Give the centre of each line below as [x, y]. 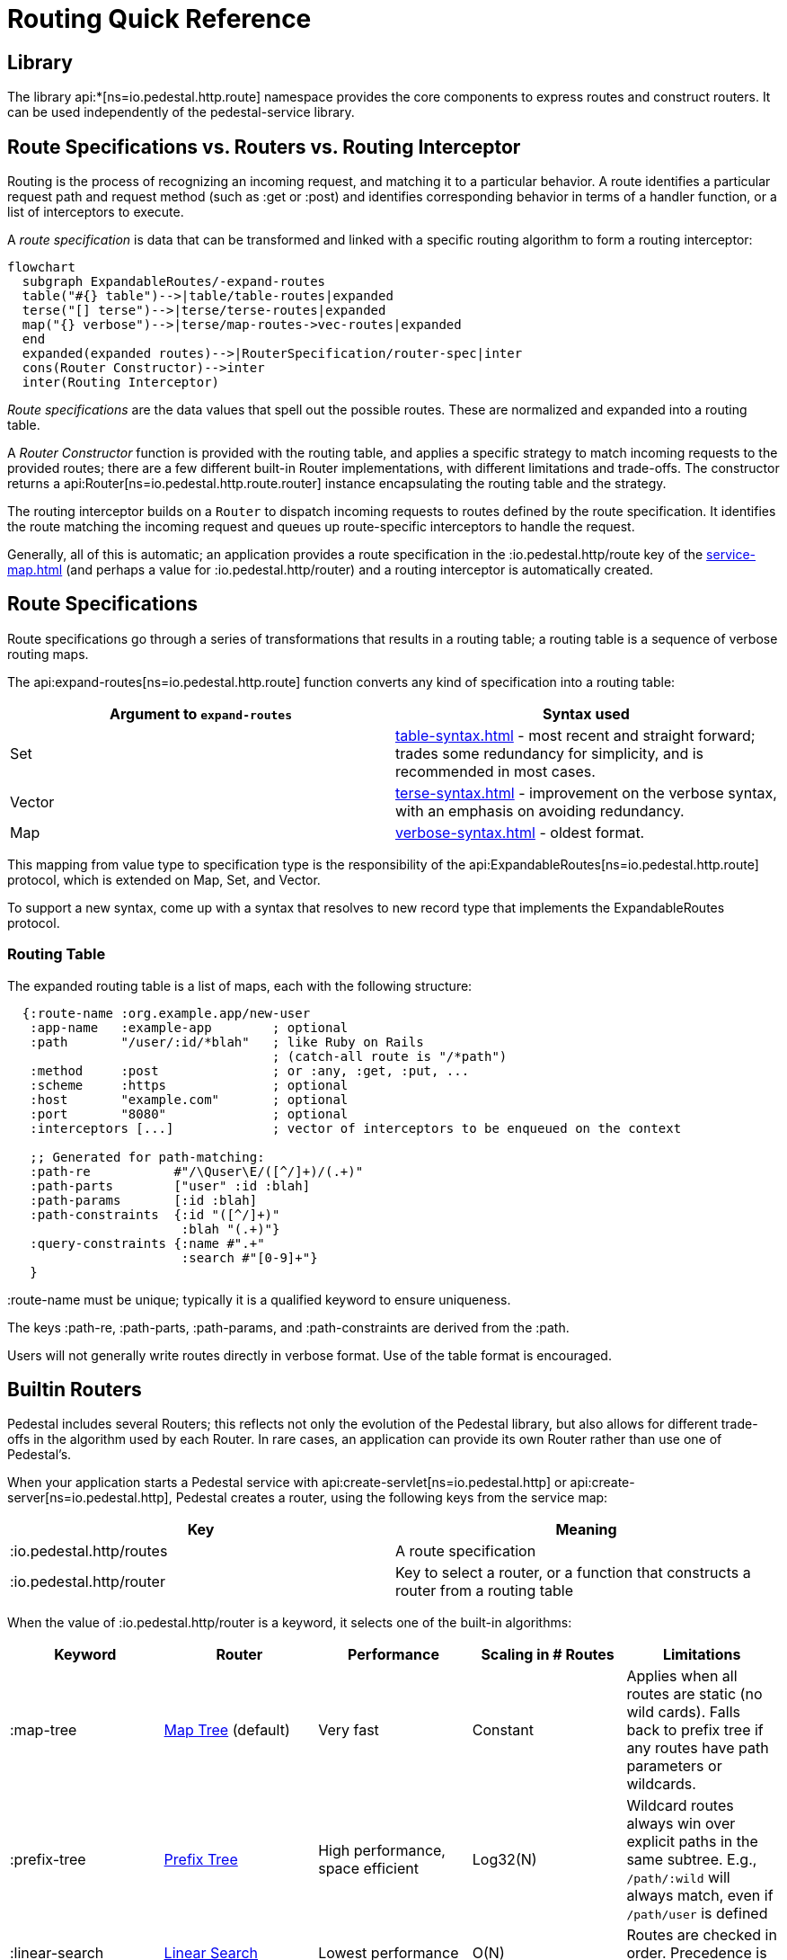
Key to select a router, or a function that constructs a [573, 1573]
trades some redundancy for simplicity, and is [550, 753]
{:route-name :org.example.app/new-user [166, 1013]
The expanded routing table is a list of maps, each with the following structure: [240, 985]
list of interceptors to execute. [96, 212]
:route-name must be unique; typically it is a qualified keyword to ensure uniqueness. [259, 1299]
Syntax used [586, 713]
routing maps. [48, 654]
